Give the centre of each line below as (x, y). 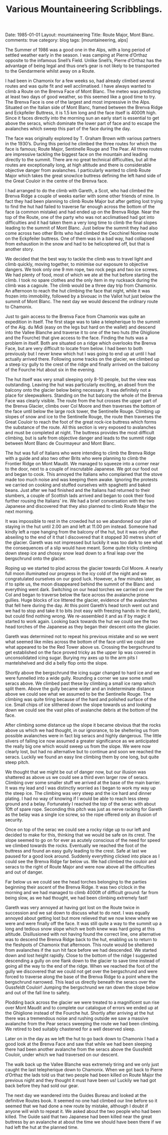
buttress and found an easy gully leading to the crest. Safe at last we (76, 851)
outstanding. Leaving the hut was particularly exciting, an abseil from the (80, 385)
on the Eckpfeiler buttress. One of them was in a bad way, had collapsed (80, 238)
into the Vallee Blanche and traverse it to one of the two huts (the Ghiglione (82, 333)
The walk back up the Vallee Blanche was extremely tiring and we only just (82, 1064)
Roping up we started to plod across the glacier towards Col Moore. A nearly (84, 568)
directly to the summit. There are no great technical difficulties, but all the (81, 160)
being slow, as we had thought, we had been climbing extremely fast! (76, 898)
